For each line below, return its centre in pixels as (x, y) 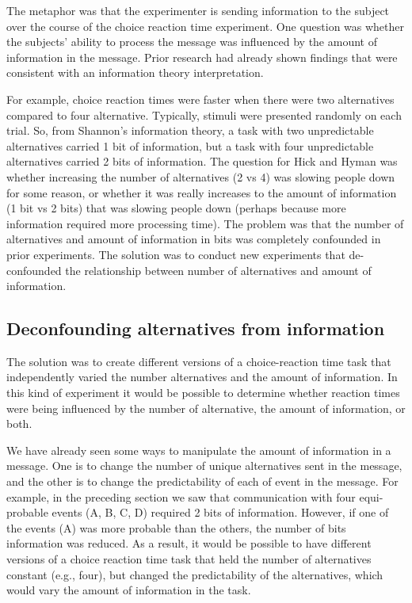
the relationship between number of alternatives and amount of (218, 270)
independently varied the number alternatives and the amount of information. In (202, 377)
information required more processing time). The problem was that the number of (205, 223)
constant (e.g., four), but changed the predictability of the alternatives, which (195, 574)
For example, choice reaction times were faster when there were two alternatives (200, 99)
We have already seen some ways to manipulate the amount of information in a (199, 450)
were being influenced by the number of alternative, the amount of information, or (206, 408)
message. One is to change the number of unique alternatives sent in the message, (204, 466)
